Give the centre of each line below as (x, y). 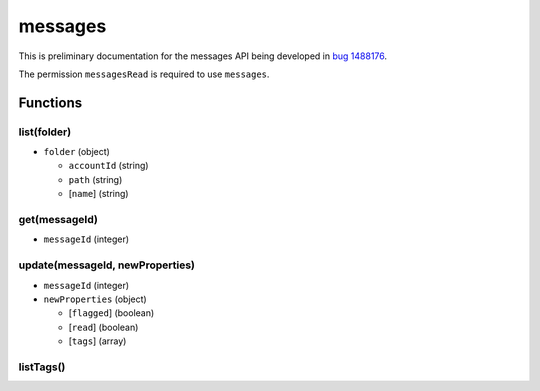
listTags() (42, 367)
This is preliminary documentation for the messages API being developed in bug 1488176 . (203, 56)
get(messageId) (58, 220)
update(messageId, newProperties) (106, 265)
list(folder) (45, 132)
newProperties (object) (95, 299)
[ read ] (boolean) (103, 327)
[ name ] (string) (98, 194)
